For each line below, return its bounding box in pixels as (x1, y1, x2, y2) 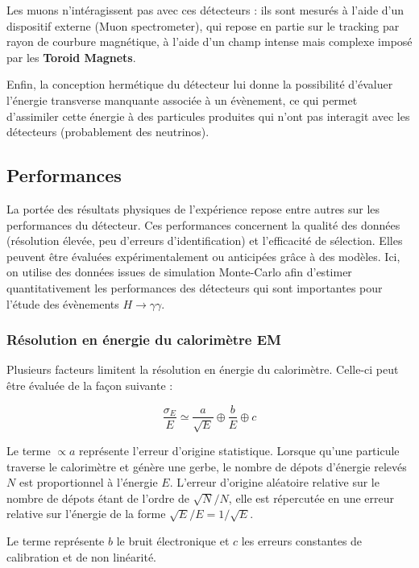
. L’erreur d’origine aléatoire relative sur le (169, 474, 380, 491)
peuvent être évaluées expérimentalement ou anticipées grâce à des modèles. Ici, (6, 247, 400, 264)
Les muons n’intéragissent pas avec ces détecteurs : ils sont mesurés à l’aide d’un (6, 2, 404, 18)
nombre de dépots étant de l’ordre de (6, 489, 189, 506)
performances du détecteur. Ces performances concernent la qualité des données (6, 216, 400, 233)
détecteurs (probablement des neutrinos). (6, 123, 209, 140)
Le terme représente (6, 532, 105, 549)
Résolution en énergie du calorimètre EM (6, 330, 281, 350)
